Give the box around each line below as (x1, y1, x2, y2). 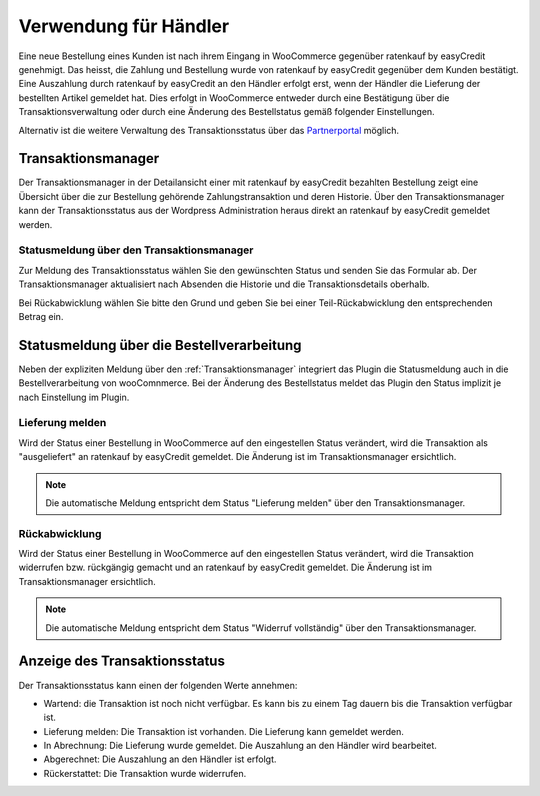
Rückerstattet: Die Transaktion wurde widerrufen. (43, 767, 247, 779)
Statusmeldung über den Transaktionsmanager (18, 243, 254, 257)
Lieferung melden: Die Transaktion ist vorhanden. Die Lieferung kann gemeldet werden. (43, 725, 405, 737)
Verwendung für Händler (18, 15, 230, 37)
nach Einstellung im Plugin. (18, 391, 130, 403)
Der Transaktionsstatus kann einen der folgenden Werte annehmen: (18, 679, 298, 691)
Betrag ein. (18, 310, 64, 322)
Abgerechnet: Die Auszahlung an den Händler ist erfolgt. (43, 753, 277, 765)
